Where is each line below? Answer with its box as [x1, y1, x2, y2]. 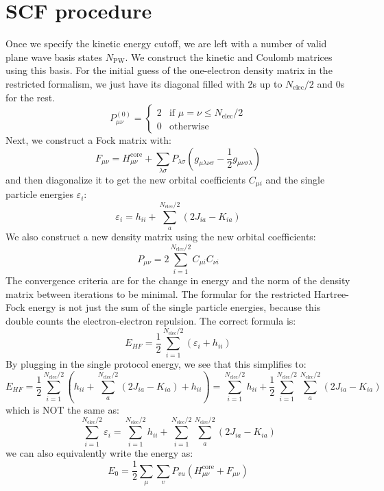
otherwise [169, 122, 209, 132]
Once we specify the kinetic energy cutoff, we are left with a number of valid [5, 36, 327, 51]
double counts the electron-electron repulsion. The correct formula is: [5, 313, 296, 327]
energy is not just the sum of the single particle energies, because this [28, 300, 321, 314]
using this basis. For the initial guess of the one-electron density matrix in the [5, 63, 333, 77]
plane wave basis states [5, 49, 103, 64]
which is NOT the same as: [5, 402, 119, 416]
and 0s [317, 76, 345, 90]
